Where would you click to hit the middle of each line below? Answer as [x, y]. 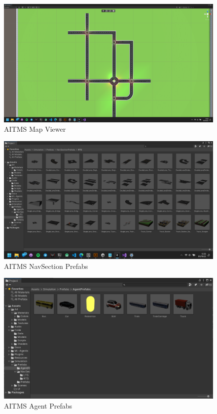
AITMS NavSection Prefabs [46, 266]
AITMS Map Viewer [35, 129]
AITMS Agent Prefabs [38, 405]
